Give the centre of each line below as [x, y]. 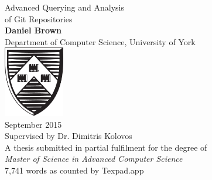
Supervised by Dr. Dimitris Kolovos [69, 136]
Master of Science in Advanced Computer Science [94, 159]
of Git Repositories [39, 18]
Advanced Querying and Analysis [64, 7]
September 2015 [33, 124]
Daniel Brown [33, 30]
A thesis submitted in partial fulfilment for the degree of [106, 147]
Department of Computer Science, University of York [100, 41]
